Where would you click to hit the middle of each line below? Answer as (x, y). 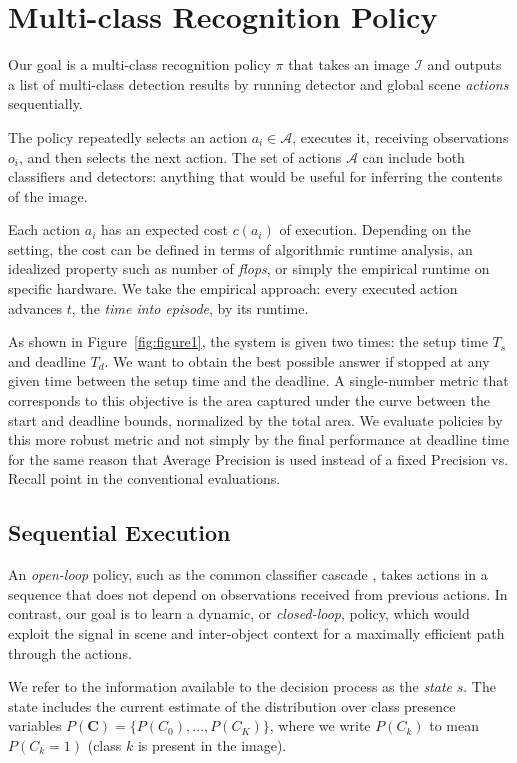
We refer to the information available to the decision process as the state (230, 686)
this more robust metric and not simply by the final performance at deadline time (258, 439)
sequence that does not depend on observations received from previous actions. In (258, 593)
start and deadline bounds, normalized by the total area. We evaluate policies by (255, 419)
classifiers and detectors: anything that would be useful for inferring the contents (255, 176)
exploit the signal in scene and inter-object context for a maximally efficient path (256, 632)
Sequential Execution (119, 532)
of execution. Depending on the (375, 229)
